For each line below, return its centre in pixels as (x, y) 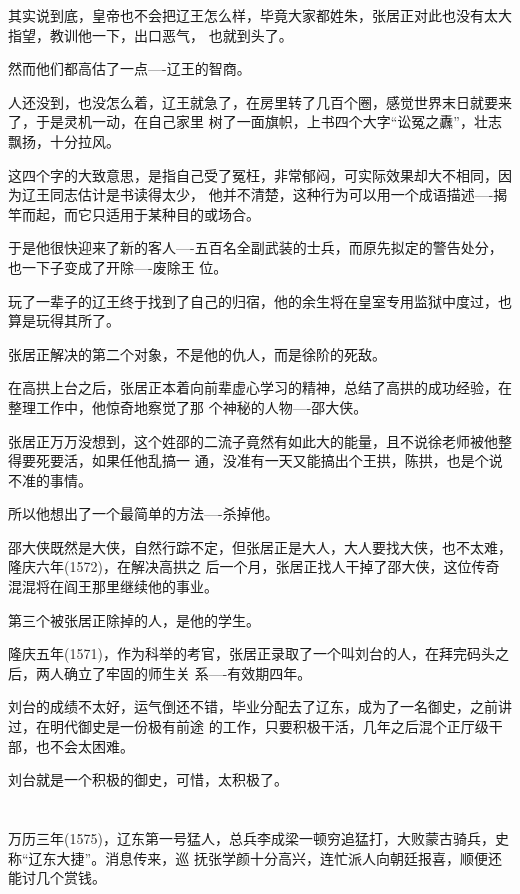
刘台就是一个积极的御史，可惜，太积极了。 (148, 779)
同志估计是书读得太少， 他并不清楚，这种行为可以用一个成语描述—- (271, 194)
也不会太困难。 (84, 745)
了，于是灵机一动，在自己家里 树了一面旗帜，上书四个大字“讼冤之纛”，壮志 (255, 121)
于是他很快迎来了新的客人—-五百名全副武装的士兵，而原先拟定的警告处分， (255, 247)
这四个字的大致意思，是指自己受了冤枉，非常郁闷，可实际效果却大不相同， (253, 174)
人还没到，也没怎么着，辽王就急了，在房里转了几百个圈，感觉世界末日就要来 (260, 101)
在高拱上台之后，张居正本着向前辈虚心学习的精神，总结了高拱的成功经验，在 (260, 387)
